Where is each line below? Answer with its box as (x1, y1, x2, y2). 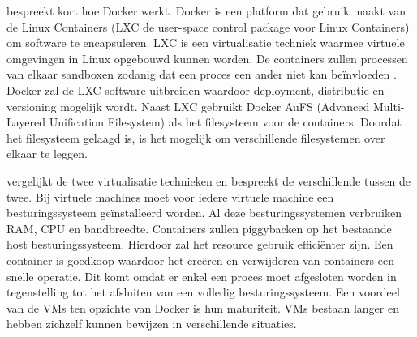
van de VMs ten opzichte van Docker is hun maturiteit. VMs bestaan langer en (6, 299, 399, 316)
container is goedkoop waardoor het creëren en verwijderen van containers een (6, 251, 394, 268)
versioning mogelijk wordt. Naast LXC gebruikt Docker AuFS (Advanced (6, 97, 370, 114)
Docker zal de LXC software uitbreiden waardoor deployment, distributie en (6, 81, 385, 98)
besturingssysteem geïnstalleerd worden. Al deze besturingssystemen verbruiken (6, 204, 402, 221)
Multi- (373, 97, 405, 114)
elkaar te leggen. (6, 145, 88, 162)
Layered (6, 113, 46, 130)
